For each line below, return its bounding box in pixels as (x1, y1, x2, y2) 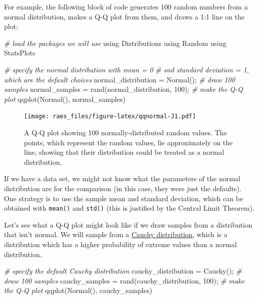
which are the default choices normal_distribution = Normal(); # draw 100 (4, 74, 235, 84)
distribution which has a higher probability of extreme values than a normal (4, 239, 237, 249)
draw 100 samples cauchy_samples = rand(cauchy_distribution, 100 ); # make (4, 275, 244, 286)
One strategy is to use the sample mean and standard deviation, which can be (4, 193, 243, 203)
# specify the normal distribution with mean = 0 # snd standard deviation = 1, (4, 64, 249, 74)
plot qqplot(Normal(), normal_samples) (4, 93, 125, 104)
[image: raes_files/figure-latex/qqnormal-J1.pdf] (24, 113, 196, 120)
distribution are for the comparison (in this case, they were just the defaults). (4, 183, 241, 193)
